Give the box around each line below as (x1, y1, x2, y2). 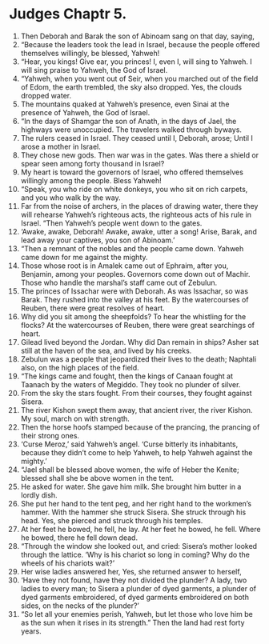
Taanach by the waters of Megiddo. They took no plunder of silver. (20, 379, 241, 389)
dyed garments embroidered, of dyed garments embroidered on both (20, 592, 249, 602)
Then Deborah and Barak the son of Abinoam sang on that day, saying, (20, 31, 255, 41)
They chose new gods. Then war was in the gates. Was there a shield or (20, 150, 259, 160)
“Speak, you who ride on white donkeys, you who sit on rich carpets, (20, 184, 248, 194)
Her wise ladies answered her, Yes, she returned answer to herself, (20, 566, 243, 576)
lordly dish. (20, 490, 58, 500)
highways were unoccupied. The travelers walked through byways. (20, 125, 243, 134)
